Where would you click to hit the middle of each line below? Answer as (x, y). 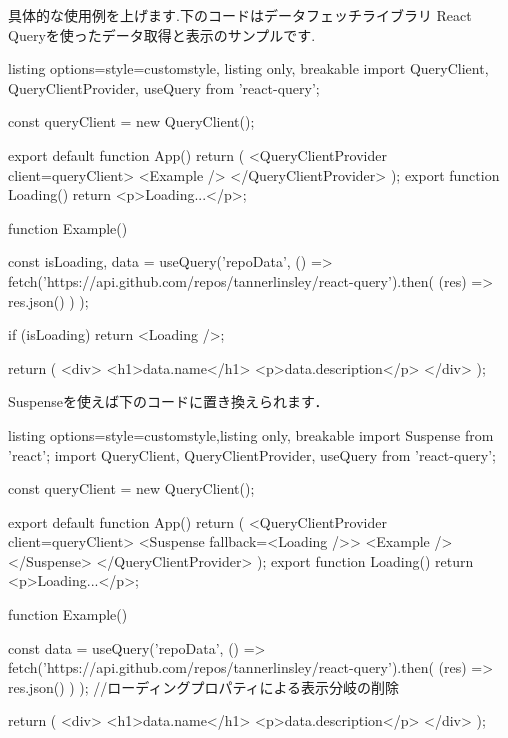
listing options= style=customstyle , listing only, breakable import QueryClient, (248, 68)
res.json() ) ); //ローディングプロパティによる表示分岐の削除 (204, 686)
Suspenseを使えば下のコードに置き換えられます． (168, 401)
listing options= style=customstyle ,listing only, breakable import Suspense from (251, 434)
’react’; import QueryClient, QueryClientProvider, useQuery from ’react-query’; (252, 454)
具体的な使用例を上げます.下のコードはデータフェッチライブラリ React (240, 15)
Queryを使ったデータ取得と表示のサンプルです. (162, 34)
